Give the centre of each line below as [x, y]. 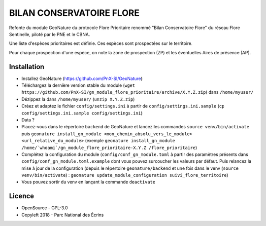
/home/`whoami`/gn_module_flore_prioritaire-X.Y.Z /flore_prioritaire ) [109, 148]
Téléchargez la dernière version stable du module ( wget [78, 85]
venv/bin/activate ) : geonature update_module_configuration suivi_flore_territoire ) [125, 175]
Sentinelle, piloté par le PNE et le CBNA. [50, 34]
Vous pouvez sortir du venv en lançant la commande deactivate [88, 182]
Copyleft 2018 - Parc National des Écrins [63, 215]
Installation [27, 67]
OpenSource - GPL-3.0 [45, 208]
